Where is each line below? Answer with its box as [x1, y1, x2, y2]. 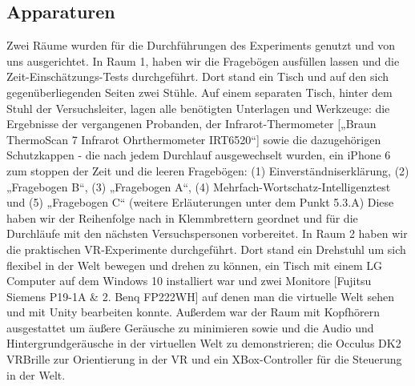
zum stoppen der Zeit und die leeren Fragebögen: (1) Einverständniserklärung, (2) [6, 162, 409, 179]
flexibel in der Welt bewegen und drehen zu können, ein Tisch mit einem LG [6, 256, 383, 273]
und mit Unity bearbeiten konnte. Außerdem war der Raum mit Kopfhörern [6, 304, 380, 320]
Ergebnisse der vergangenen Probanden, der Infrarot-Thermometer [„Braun [6, 115, 377, 132]
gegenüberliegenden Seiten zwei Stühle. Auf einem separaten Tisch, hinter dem [6, 83, 393, 100]
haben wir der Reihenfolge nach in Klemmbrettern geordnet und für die [6, 209, 358, 226]
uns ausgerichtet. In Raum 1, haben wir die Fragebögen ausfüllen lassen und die [6, 52, 400, 69]
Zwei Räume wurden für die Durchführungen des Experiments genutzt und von [6, 37, 396, 54]
